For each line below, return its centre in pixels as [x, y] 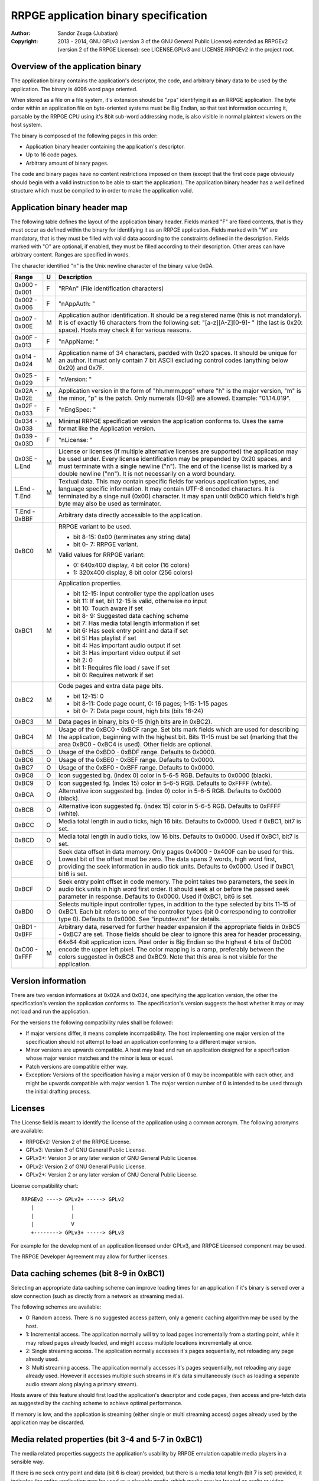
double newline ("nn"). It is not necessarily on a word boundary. [147, 474]
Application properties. [90, 584]
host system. [27, 125]
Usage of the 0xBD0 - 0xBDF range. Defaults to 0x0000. [137, 752]
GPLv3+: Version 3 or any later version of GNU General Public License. [112, 1158]
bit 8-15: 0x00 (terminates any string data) [132, 537]
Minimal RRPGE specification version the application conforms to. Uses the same [171, 421]
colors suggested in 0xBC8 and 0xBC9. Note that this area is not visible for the [168, 957]
